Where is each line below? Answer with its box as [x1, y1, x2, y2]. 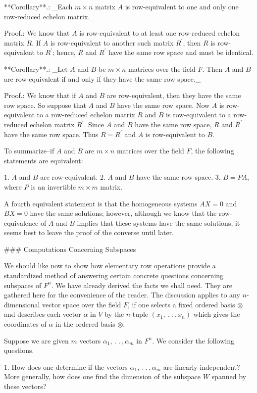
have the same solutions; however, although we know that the [30, 208, 217, 218]
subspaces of [4, 280, 42, 290]
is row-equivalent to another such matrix [50, 37, 174, 48]
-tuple [130, 309, 148, 319]
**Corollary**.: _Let [4, 63, 68, 74]
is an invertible [31, 181, 76, 192]
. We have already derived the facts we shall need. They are [51, 280, 233, 290]
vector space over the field [42, 299, 121, 309]
